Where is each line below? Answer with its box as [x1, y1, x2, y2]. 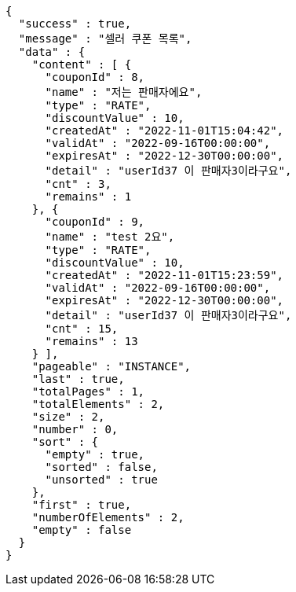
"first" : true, [31, 498, 132, 511]
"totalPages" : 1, [31, 385, 145, 398]
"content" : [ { [31, 58, 132, 71]
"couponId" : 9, [45, 215, 145, 228]
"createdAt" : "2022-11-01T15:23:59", [45, 269, 284, 281]
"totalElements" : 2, [31, 398, 165, 410]
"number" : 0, [31, 423, 119, 436]
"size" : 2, [31, 410, 105, 423]
